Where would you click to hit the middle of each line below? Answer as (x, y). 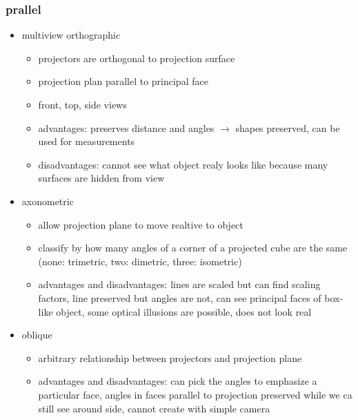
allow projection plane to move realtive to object (141, 224)
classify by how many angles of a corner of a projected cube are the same (193, 248)
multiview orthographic (71, 35)
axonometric (48, 201)
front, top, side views (82, 104)
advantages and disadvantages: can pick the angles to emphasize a (178, 381)
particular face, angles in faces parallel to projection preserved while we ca (195, 394)
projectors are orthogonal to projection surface (137, 58)
